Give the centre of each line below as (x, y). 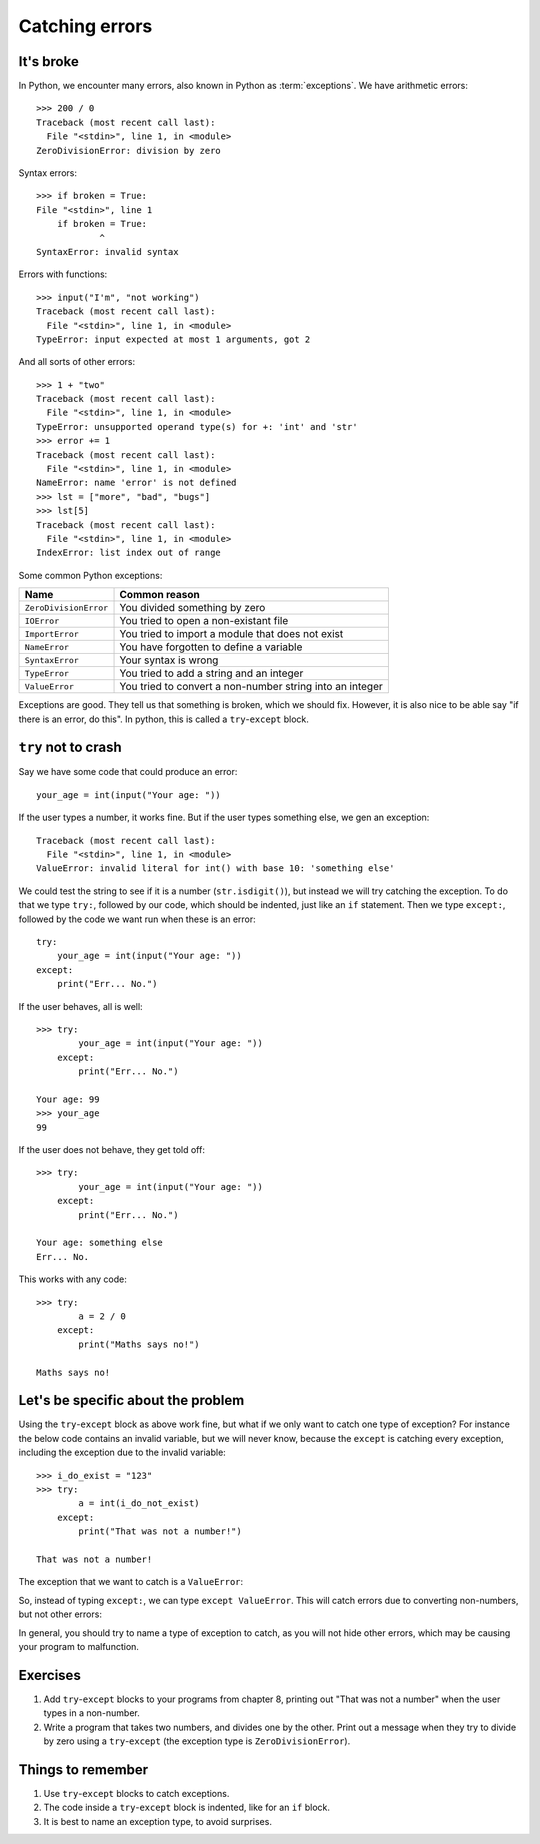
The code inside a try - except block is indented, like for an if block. (186, 1807)
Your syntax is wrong (169, 660)
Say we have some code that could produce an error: (128, 772)
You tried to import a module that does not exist (231, 634)
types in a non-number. (91, 1713)
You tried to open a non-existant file (204, 621)
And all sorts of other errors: (76, 362)
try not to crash (70, 747)
